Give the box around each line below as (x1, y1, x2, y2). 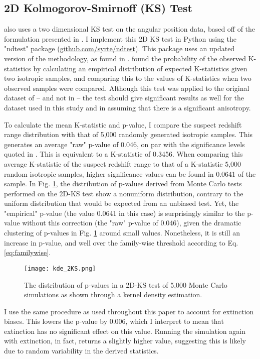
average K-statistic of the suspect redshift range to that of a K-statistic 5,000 (4, 158, 241, 169)
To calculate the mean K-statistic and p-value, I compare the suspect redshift (4, 119, 242, 130)
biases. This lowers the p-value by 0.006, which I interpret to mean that (4, 316, 224, 326)
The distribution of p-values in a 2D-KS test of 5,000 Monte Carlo (24, 279, 227, 290)
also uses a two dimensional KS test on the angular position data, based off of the (4, 24, 255, 34)
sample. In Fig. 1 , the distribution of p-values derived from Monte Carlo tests (4, 178, 242, 189)
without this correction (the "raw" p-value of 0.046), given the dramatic (22, 217, 241, 228)
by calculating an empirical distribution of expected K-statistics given (33, 63, 247, 73)
